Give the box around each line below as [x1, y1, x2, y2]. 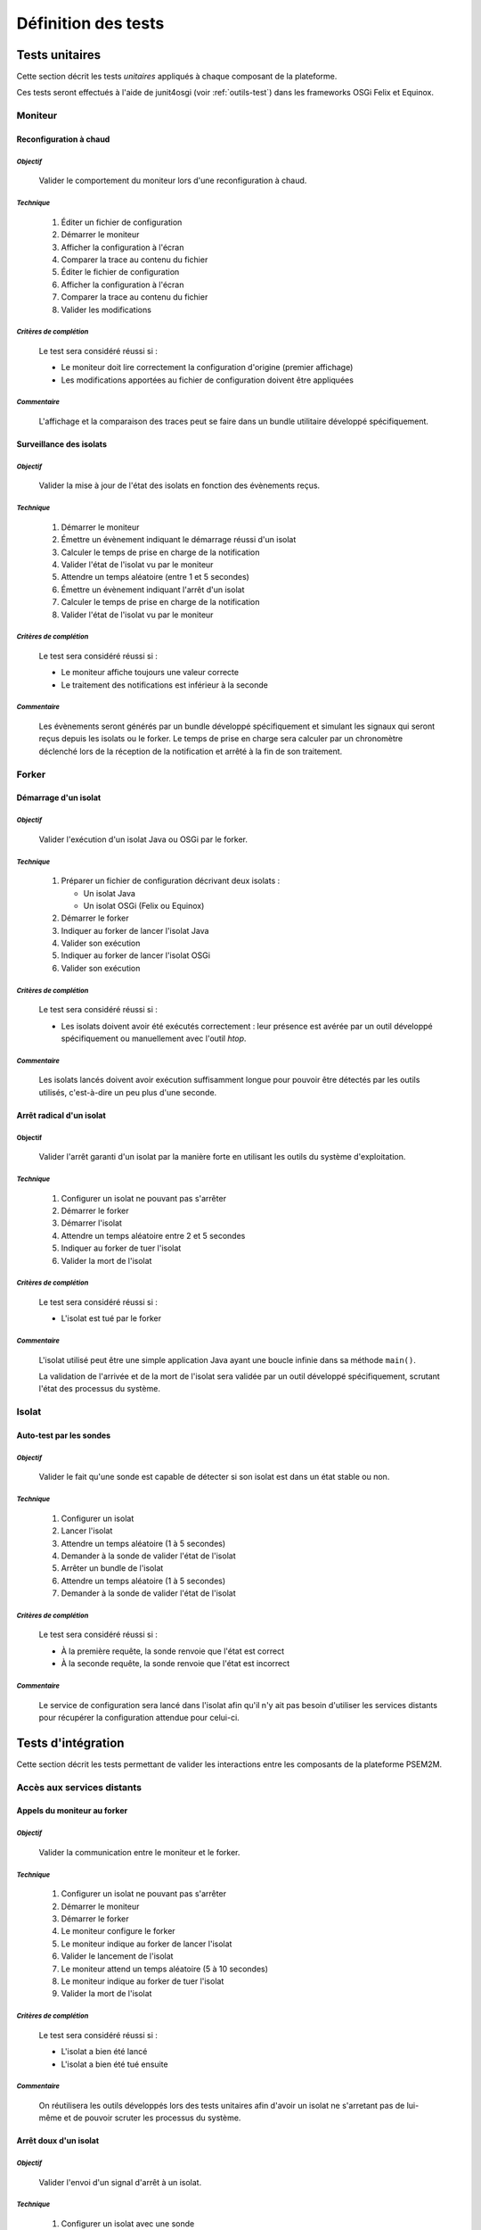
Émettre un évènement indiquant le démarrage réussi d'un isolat [61, 534, 297, 545]
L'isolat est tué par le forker [61, 1313, 162, 1324]
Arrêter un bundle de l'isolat [61, 1563, 164, 1573]
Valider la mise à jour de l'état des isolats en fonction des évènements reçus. [38, 480, 321, 491]
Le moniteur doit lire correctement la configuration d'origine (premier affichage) [61, 362, 354, 373]
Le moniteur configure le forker [61, 1926, 175, 1937]
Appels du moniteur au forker [16, 1805, 128, 1816]
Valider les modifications [61, 304, 151, 315]
